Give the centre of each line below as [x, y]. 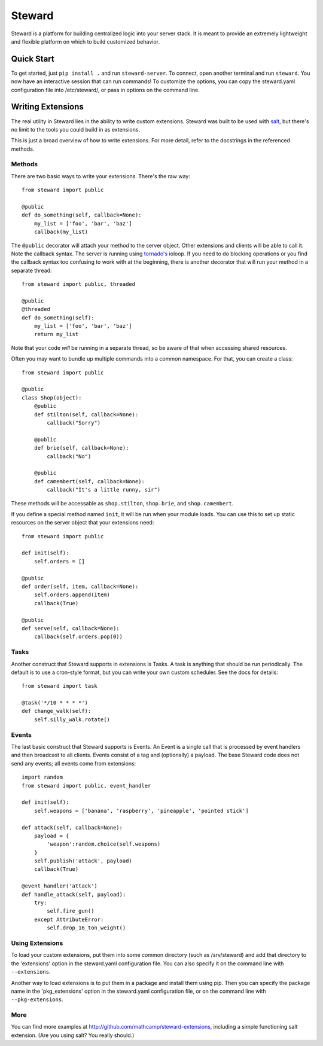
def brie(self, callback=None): [81, 448]
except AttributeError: [69, 919]
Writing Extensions [47, 107]
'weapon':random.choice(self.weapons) [104, 844]
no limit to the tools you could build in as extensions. [76, 129]
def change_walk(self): [57, 711]
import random [42, 777]
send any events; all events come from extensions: [74, 763]
